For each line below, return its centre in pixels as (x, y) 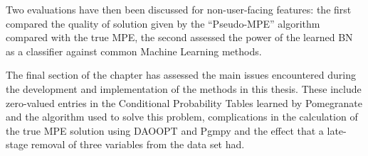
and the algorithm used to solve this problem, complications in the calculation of (182, 117)
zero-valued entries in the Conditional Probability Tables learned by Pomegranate (184, 102)
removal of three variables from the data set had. (138, 144)
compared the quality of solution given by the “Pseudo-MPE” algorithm (163, 23)
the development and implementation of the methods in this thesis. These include (184, 88)
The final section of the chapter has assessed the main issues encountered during (181, 75)
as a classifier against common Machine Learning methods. (134, 51)
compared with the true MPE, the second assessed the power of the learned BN (179, 37)
